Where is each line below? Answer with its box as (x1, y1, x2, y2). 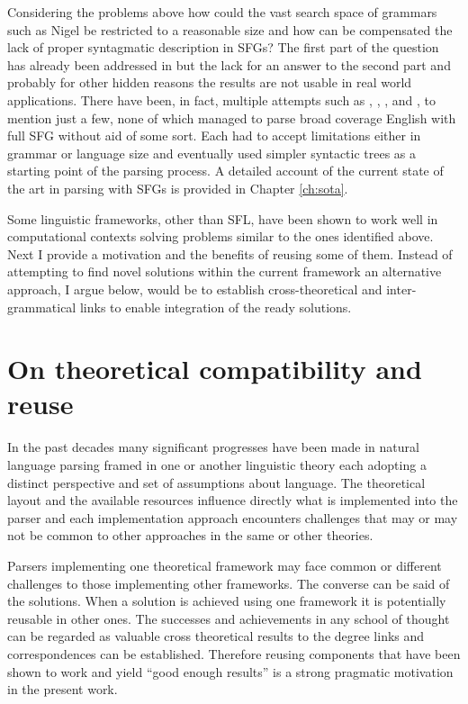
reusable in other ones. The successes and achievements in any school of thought (7, 609, 450, 627)
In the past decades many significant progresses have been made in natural (7, 438, 419, 456)
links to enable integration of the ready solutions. (79, 297, 352, 316)
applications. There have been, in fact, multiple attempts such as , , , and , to (7, 90, 436, 109)
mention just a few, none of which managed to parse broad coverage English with (7, 108, 456, 127)
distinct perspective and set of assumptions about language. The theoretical (7, 473, 426, 492)
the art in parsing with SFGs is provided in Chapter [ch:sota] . (7, 178, 348, 197)
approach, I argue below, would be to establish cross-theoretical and (7, 279, 382, 298)
